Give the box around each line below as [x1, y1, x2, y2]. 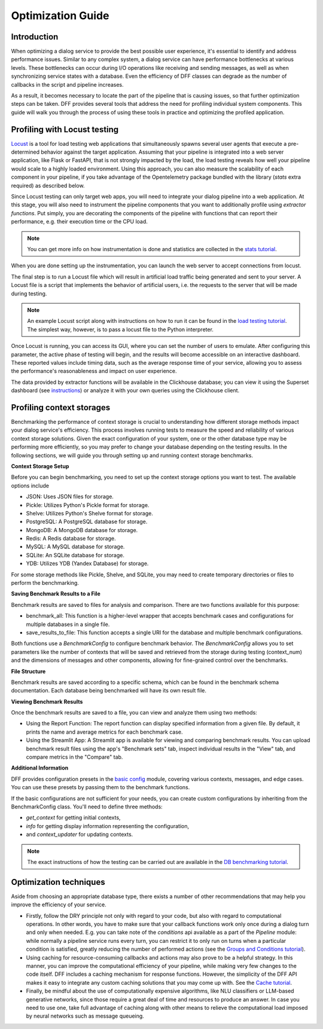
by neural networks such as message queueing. [26, 1012, 145, 1019]
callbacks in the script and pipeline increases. [11, 81, 124, 88]
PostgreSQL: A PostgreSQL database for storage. [26, 518, 148, 526]
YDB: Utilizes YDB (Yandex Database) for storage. [26, 560, 149, 567]
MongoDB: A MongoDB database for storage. [26, 526, 138, 533]
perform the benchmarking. [11, 579, 79, 587]
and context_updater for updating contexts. [26, 831, 133, 838]
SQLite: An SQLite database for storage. [26, 551, 125, 558]
